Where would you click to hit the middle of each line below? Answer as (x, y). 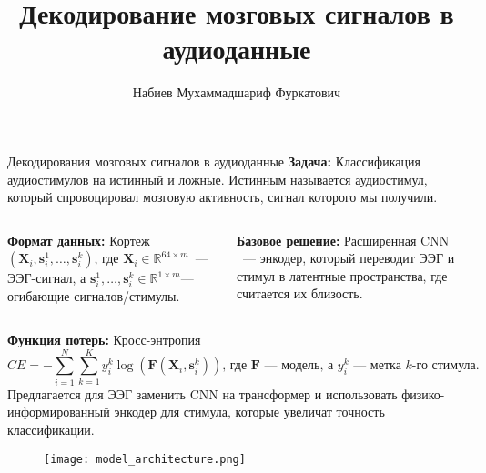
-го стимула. (445, 366)
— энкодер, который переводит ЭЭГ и (349, 258)
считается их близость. (300, 293)
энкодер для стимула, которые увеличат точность (249, 412)
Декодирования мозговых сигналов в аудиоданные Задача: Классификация (214, 161)
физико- (423, 393)
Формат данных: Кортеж (79, 240)
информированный (59, 412)
